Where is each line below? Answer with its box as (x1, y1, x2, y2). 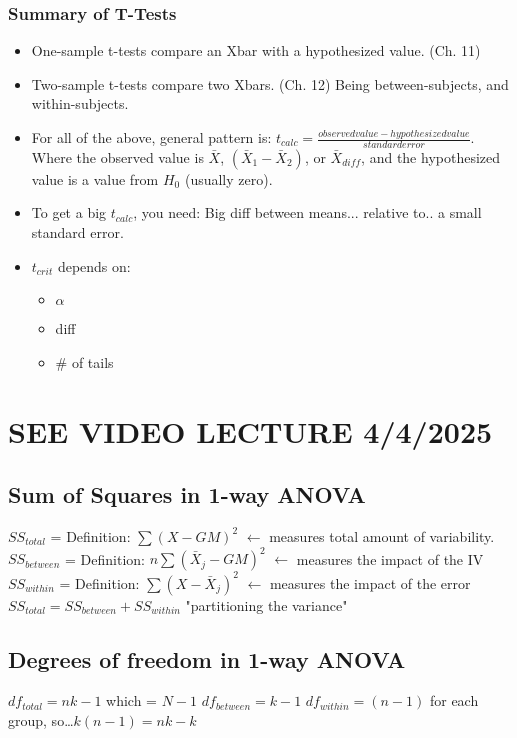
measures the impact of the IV (296, 548, 484, 569)
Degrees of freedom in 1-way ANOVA (8, 643, 406, 674)
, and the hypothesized (361, 146, 501, 167)
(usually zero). (184, 168, 273, 189)
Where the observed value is (31, 146, 204, 167)
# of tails (55, 351, 114, 372)
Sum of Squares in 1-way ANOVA (8, 479, 366, 510)
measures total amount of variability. (269, 525, 495, 546)
